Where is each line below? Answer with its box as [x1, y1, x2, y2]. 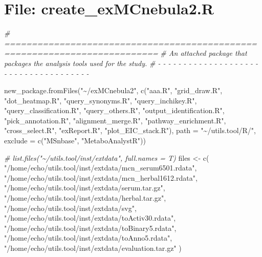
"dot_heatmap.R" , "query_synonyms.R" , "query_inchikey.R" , [4, 95, 197, 105]
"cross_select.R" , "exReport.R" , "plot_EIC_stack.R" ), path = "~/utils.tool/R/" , [4, 125, 256, 136]
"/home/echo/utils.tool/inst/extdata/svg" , [4, 202, 137, 213]
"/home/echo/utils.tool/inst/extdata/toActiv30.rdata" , [4, 212, 176, 223]
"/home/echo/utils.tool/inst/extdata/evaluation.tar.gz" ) [4, 243, 182, 253]
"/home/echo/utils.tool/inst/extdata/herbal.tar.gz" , [4, 192, 166, 203]
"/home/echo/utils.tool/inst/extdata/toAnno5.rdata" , [4, 232, 172, 243]
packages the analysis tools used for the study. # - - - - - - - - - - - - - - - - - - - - [4, 57, 258, 68]
